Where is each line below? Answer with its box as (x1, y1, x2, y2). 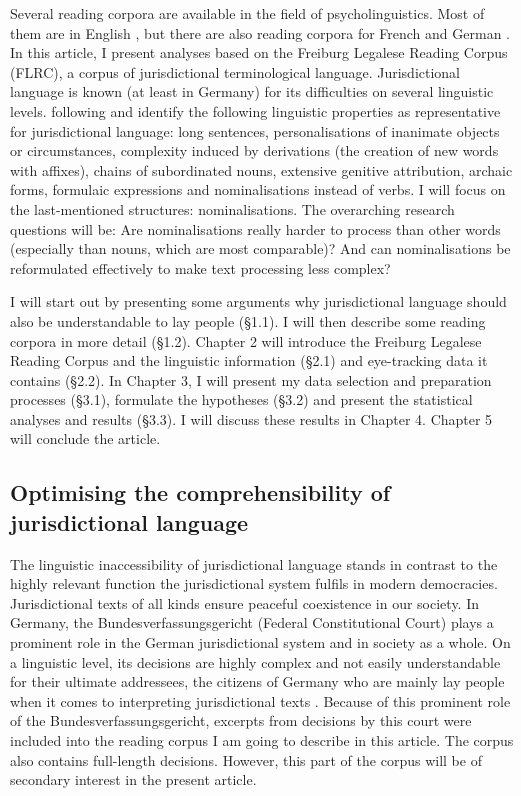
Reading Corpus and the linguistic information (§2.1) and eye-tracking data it (10, 350, 488, 371)
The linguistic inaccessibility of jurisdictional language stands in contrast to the (10, 553, 498, 574)
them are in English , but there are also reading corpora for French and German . (10, 22, 511, 43)
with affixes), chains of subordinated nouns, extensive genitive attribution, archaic (10, 159, 513, 180)
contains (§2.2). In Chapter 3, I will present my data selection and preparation (10, 369, 492, 390)
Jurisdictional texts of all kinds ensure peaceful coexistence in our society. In (10, 592, 479, 613)
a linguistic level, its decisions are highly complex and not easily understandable (10, 651, 501, 672)
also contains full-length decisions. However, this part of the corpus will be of (10, 749, 482, 770)
